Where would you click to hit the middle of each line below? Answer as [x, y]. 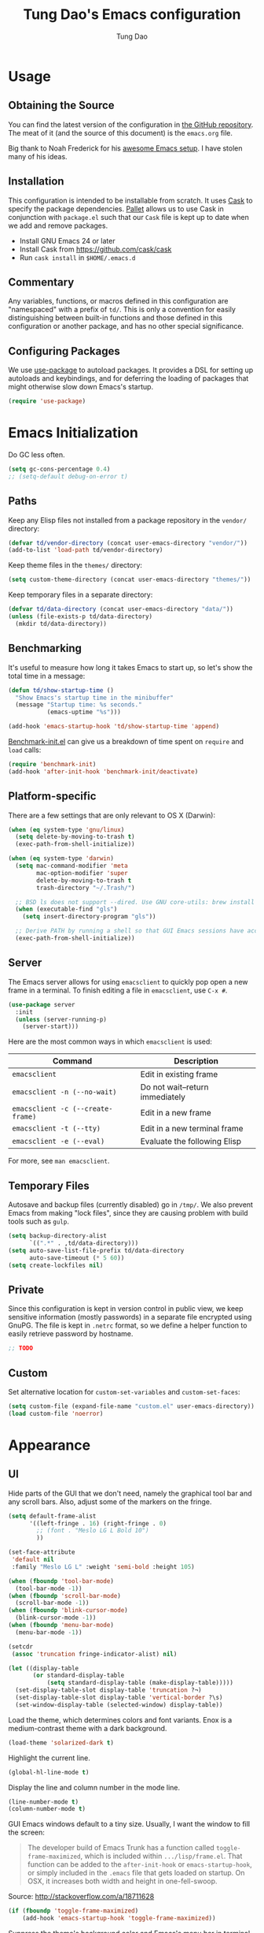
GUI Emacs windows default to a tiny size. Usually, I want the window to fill [129, 1824]
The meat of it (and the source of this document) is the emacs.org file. [121, 132]
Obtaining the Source [62, 105]
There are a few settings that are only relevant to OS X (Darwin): [112, 815]
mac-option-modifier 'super [82, 873]
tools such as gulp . [38, 1222]
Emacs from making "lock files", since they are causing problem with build [128, 1213]
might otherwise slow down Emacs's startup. [81, 387]
